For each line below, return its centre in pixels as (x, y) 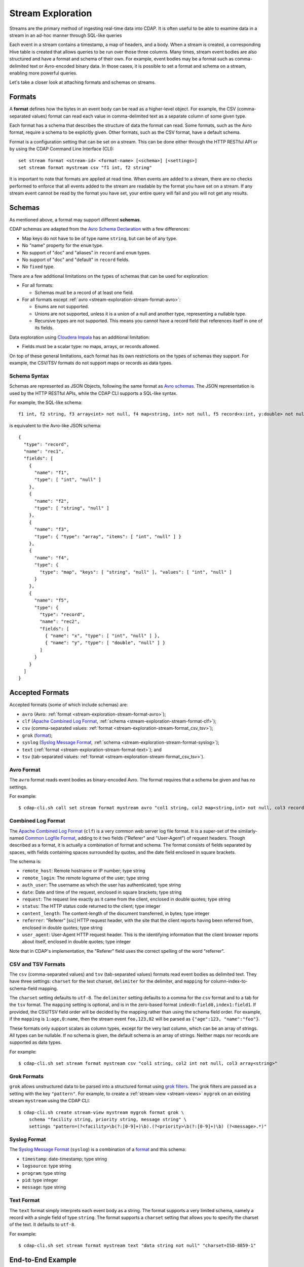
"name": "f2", (52, 501)
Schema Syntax (29, 376)
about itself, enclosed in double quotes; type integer (77, 942)
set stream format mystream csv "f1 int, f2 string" (85, 167)
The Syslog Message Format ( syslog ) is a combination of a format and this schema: (98, 1149)
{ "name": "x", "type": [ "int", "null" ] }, (102, 636)
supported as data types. (35, 1042)
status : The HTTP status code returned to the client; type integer (91, 906)
